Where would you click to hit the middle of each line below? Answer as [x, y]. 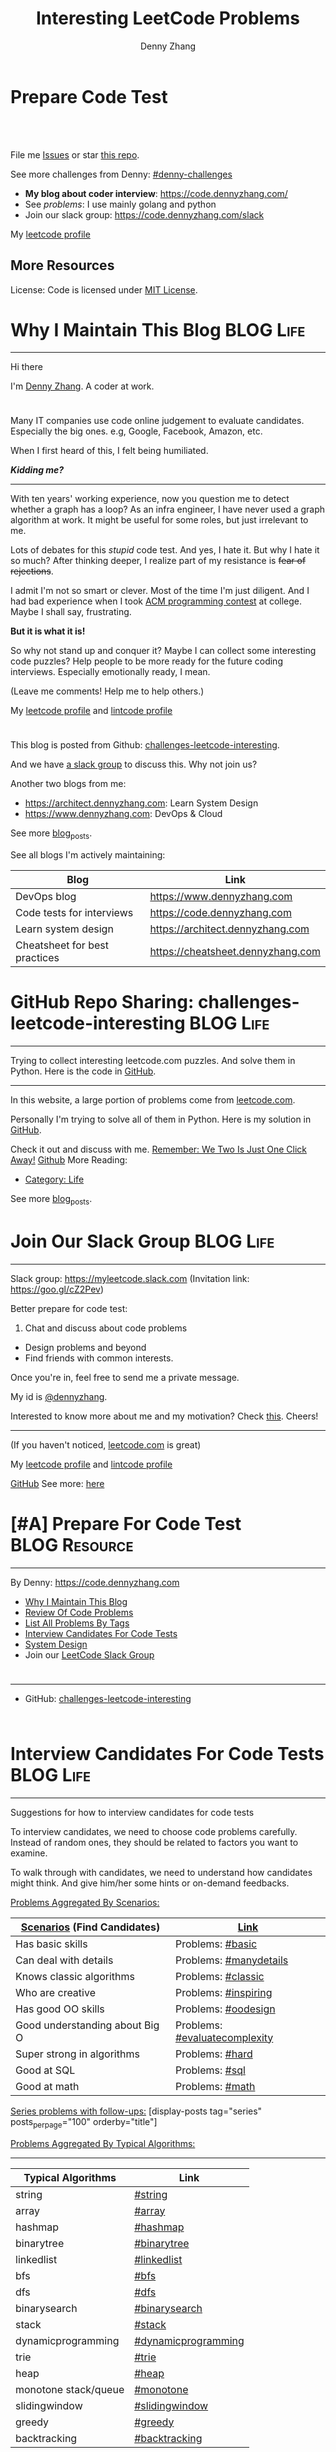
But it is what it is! [48, 631]
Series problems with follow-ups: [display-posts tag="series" [136, 2111]
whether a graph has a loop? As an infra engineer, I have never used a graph [168, 509]
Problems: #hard [213, 2054]
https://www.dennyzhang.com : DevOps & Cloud [123, 814]
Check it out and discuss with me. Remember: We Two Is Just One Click [158, 1149]
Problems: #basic [216, 1944]
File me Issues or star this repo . [75, 154]
